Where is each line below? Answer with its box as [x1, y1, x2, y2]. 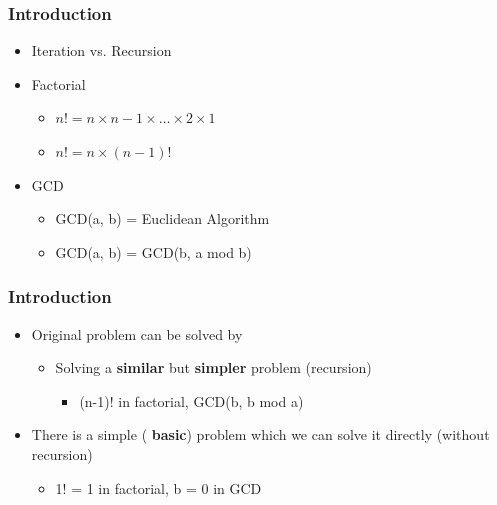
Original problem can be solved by [31, 323, 243, 344]
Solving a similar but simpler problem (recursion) [55, 357, 372, 378]
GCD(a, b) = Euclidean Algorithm [55, 208, 270, 229]
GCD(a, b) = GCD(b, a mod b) [55, 241, 252, 262]
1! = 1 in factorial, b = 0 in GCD [55, 477, 262, 498]
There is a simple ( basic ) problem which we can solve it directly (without [31, 424, 490, 445]
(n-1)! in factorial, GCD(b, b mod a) [79, 390, 304, 411]
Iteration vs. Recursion [31, 40, 172, 61]
